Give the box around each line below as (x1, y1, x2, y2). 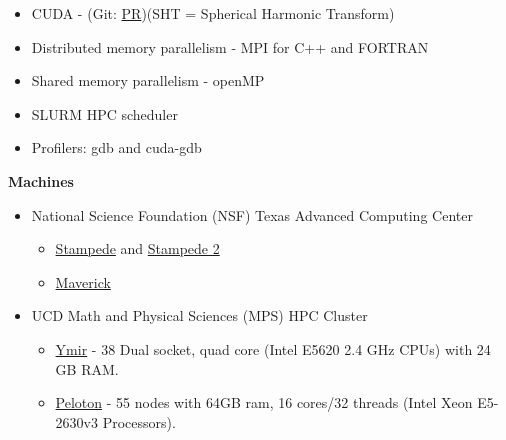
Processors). (102, 411, 176, 432)
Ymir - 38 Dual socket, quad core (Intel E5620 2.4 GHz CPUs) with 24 (55, 338, 491, 359)
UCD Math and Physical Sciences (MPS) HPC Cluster (31, 305, 368, 326)
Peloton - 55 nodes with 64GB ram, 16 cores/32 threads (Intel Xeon (55, 392, 473, 413)
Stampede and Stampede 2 (55, 238, 220, 259)
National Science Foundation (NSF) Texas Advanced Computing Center (31, 204, 473, 225)
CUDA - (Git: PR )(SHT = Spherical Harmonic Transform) (31, 3, 395, 23)
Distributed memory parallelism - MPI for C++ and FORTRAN (31, 36, 429, 57)
